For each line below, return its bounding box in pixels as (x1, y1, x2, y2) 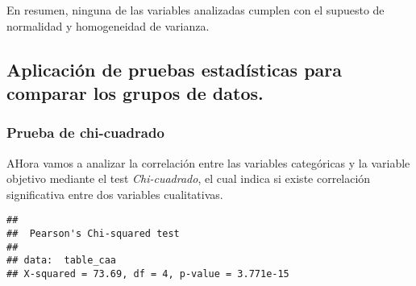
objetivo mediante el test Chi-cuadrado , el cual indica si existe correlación (6, 170, 371, 187)
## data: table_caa (6, 255, 117, 267)
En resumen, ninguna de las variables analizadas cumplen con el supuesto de (6, 2, 385, 18)
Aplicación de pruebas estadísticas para (6, 56, 342, 81)
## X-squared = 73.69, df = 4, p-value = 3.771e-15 (6, 267, 289, 280)
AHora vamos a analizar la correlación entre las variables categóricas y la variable (6, 154, 410, 171)
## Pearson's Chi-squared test (6, 228, 180, 240)
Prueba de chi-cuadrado (6, 122, 164, 143)
